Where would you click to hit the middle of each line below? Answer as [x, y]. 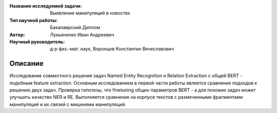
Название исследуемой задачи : [46, 6]
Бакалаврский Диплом [75, 28]
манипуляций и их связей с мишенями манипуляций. [68, 104]
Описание [26, 64]
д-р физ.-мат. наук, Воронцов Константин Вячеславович [112, 49]
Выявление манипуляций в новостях [90, 13]
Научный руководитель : [37, 41]
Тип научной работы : [34, 20]
